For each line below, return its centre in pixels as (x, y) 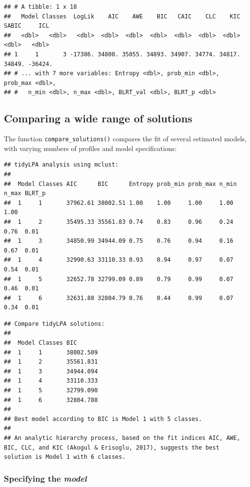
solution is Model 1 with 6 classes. (65, 457)
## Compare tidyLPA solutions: (54, 324)
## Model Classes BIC (41, 343)
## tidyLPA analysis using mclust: (61, 165)
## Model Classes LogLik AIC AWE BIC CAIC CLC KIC (122, 16)
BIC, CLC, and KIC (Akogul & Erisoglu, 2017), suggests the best (112, 447)
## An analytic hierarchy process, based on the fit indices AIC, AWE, (122, 438)
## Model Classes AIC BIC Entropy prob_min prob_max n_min (120, 184)
